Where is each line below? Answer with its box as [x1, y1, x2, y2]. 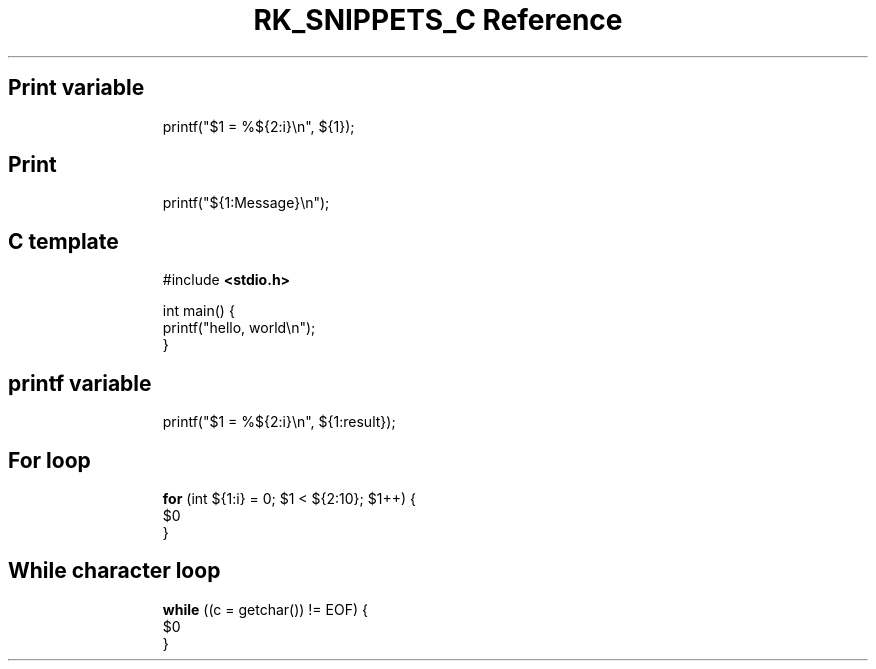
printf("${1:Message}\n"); [162, 194, 330, 212]
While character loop [8, 558, 221, 584]
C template [8, 228, 119, 254]
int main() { [162, 302, 235, 320]
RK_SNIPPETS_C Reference [253, 3, 623, 37]
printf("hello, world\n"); [162, 319, 316, 337]
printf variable [8, 370, 152, 396]
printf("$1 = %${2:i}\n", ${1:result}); [162, 413, 396, 431]
